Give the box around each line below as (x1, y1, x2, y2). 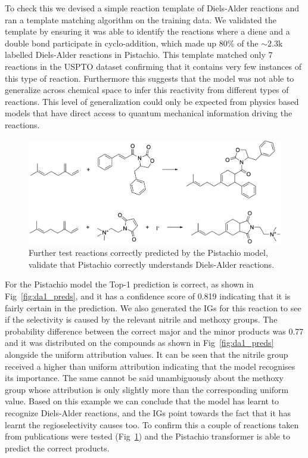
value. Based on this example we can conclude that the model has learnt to (5, 395, 279, 407)
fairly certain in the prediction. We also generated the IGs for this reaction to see (5, 301, 301, 314)
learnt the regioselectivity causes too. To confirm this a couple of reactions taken (5, 418, 299, 431)
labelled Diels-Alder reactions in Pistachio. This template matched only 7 (5, 48, 273, 61)
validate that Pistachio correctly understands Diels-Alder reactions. (29, 258, 275, 270)
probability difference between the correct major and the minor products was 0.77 (5, 324, 304, 337)
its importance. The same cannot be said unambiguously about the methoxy (5, 372, 284, 384)
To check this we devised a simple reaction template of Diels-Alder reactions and (5, 2, 300, 14)
